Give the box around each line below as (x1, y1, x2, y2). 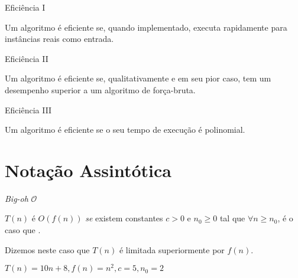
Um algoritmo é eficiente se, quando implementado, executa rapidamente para (5, 21, 287, 33)
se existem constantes (85, 212, 163, 224)
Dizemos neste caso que (5, 243, 90, 256)
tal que (219, 212, 245, 224)
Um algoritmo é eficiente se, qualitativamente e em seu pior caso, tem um (5, 72, 271, 84)
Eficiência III (5, 103, 52, 116)
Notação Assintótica (5, 158, 171, 182)
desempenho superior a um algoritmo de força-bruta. (5, 83, 196, 96)
